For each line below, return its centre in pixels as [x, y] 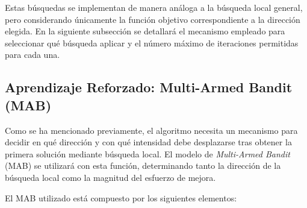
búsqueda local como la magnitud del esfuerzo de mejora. [110, 177]
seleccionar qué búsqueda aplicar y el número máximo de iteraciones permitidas [152, 43]
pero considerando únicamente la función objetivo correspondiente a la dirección [153, 19]
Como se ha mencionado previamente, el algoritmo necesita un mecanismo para [151, 130]
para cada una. [33, 55]
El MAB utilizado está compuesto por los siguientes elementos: [121, 197]
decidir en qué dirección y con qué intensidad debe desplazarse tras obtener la [148, 142]
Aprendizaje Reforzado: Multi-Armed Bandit [149, 87]
